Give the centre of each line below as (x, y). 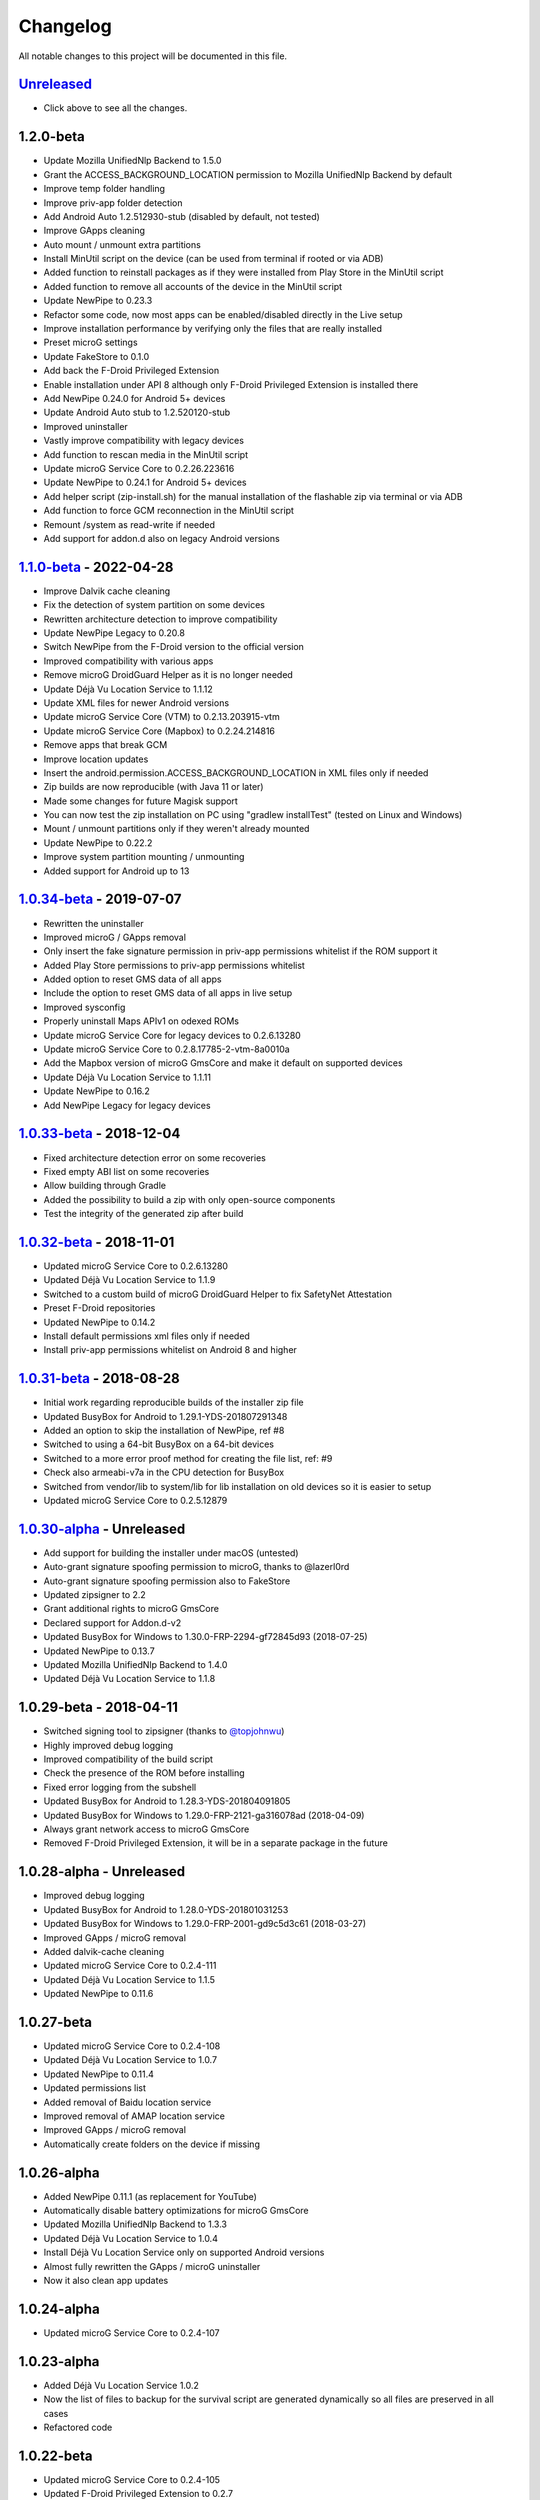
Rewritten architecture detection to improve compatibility (160, 619)
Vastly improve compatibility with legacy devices (144, 441)
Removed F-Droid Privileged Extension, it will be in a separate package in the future (216, 1843)
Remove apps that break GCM (105, 745)
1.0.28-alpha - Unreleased (101, 1871)
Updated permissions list (95, 2088)
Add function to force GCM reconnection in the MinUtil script (169, 511)
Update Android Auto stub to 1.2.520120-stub (137, 412)
